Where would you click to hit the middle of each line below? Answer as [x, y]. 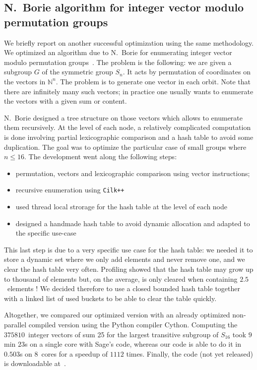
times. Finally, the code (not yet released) [190, 353]
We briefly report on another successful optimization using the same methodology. [129, 42]
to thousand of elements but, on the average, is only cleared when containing [121, 278]
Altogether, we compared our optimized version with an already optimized [117, 315]
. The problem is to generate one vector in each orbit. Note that [153, 81]
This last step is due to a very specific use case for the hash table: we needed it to [128, 249]
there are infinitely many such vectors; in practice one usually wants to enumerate [129, 91]
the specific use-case [46, 233]
